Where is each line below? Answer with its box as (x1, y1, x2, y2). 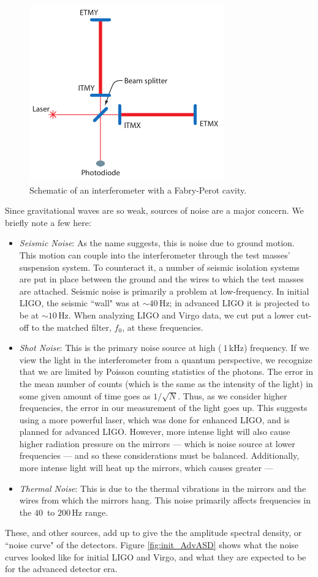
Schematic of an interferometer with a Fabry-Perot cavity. (29, 183, 247, 196)
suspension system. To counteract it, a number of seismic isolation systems (19, 260, 300, 273)
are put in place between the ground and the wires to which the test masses (19, 273, 304, 285)
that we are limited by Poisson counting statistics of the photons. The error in (19, 365, 313, 378)
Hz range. (72, 505, 108, 518)
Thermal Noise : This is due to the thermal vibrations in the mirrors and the (19, 481, 306, 494)
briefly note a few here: (5, 216, 91, 228)
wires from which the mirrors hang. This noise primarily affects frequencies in (19, 494, 311, 507)
